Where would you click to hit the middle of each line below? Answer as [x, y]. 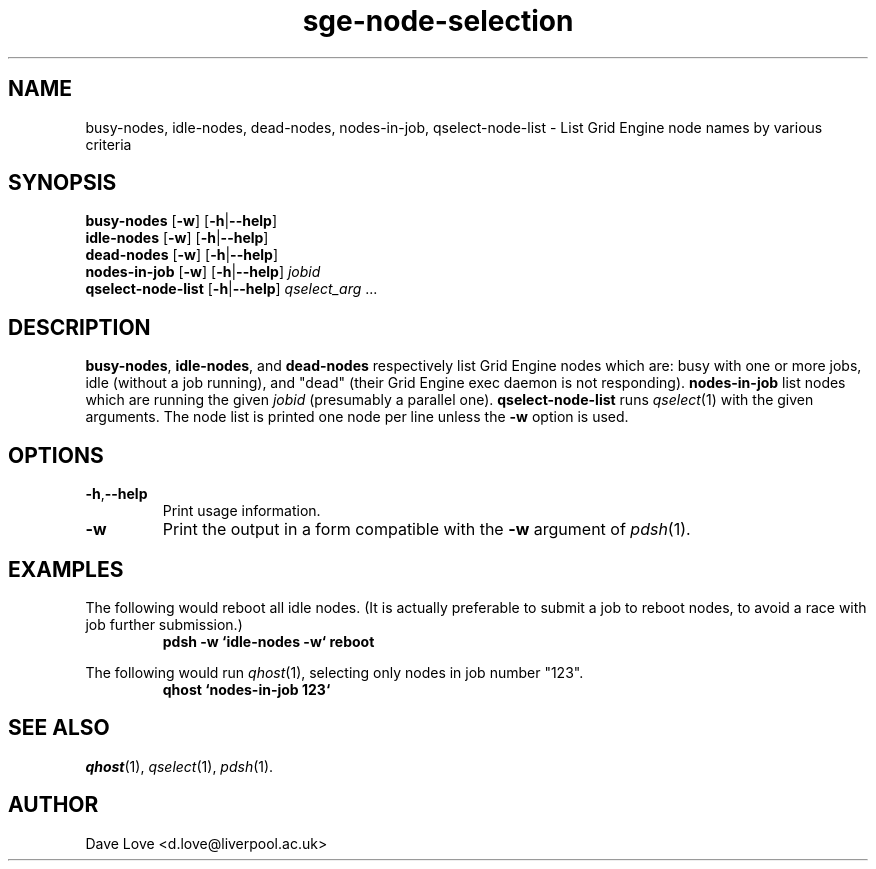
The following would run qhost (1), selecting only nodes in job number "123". [334, 672]
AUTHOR [53, 805]
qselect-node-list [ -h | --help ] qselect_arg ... [231, 289]
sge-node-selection [438, 21]
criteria [108, 144]
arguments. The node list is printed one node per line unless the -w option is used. [357, 417]
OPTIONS [56, 455]
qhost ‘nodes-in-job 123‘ [246, 689]
